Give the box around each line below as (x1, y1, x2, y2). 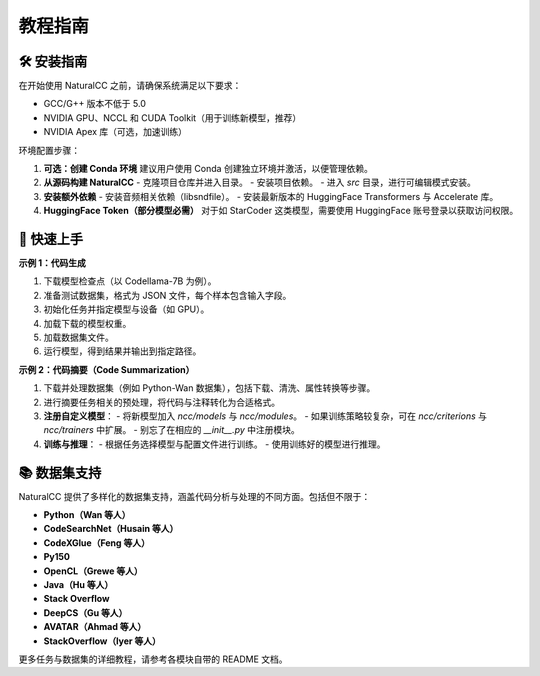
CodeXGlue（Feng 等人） (43, 536, 150, 549)
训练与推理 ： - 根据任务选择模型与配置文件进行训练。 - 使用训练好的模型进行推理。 (43, 438, 386, 450)
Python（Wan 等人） (43, 509, 131, 521)
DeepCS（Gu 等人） (43, 606, 128, 619)
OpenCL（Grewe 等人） (43, 565, 144, 577)
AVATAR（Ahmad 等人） (43, 621, 147, 633)
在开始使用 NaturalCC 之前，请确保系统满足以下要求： (18, 80, 242, 92)
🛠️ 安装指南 (18, 53, 88, 70)
